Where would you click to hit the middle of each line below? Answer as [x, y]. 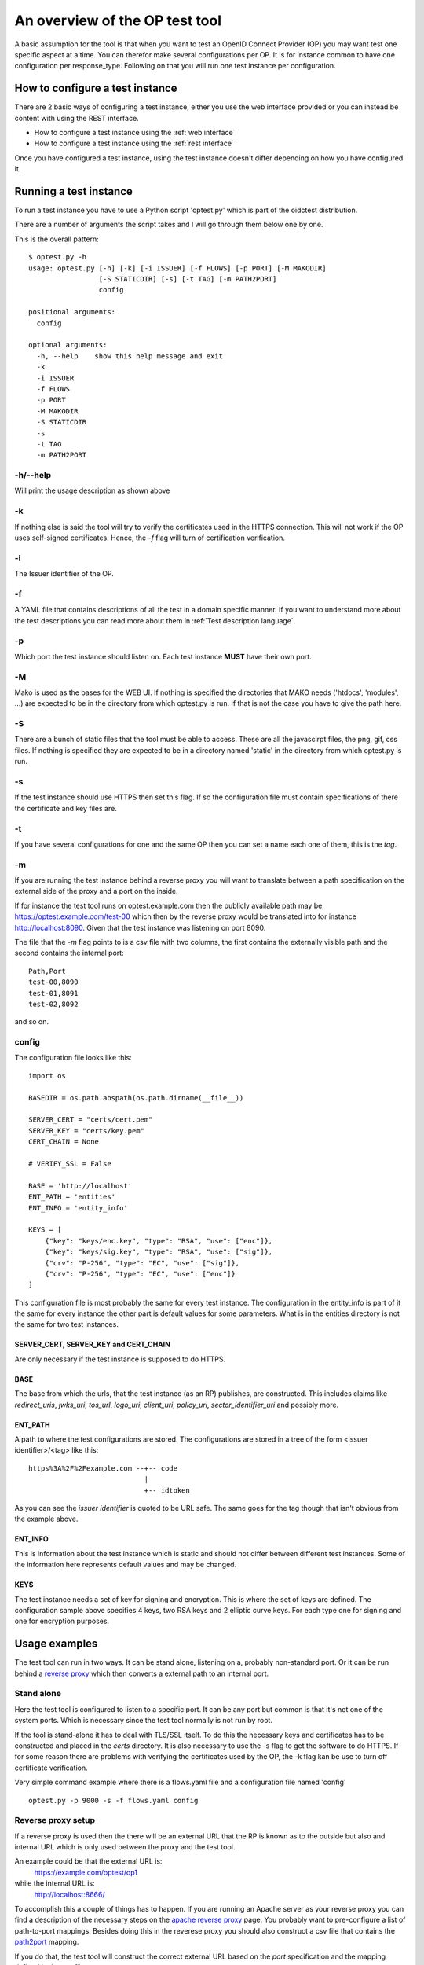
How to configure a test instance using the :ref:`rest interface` [134, 143]
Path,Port [47, 971]
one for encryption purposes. [62, 1621]
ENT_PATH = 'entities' [72, 1197]
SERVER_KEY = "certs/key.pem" [87, 1131]
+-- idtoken [167, 1490]
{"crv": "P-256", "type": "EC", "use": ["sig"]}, [142, 1263]
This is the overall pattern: [57, 239]
